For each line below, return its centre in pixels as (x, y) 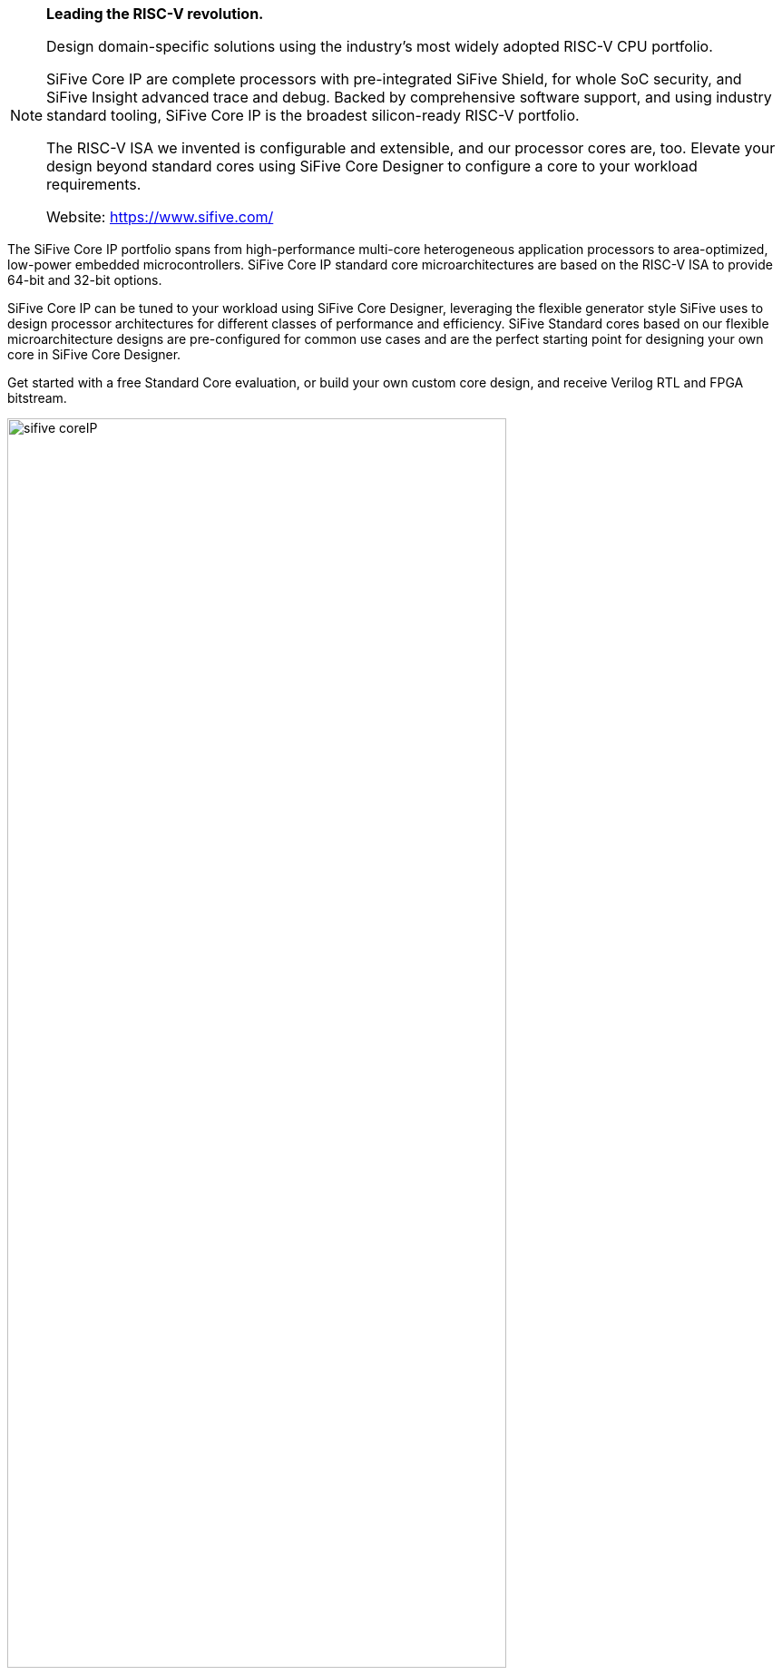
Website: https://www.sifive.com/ (160, 217)
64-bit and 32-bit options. (85, 280)
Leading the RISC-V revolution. (155, 14)
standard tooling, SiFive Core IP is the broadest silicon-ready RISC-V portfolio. (313, 115)
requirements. (94, 184)
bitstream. (37, 398)
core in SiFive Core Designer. (94, 354)
